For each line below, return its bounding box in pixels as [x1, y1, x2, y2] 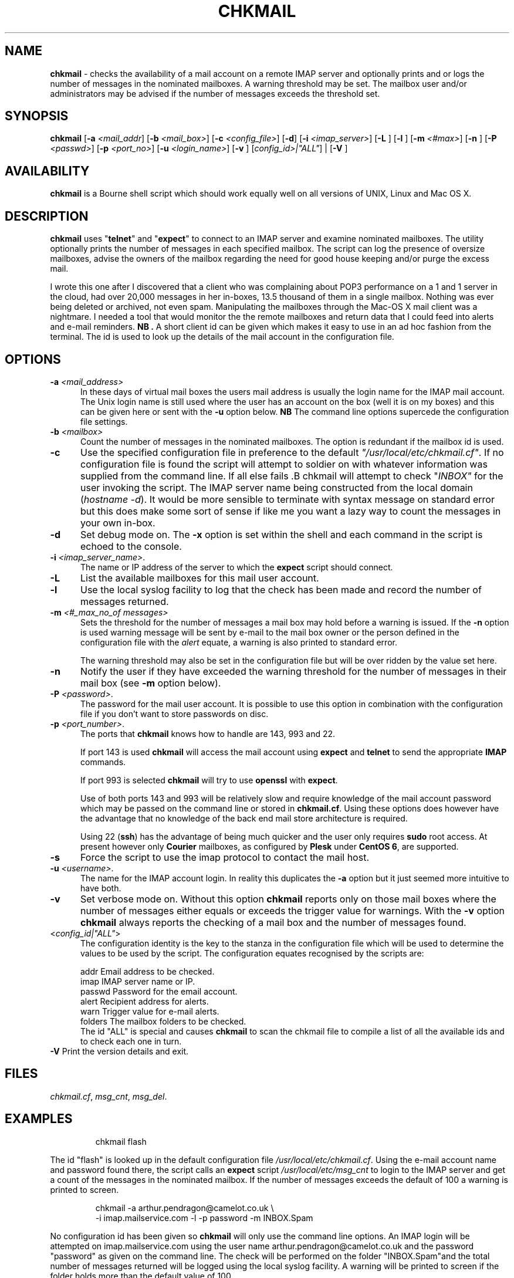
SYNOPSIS [5, 109, 69, 124]
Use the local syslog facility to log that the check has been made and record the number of [80, 583, 482, 596]
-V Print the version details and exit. [50, 1046, 189, 1056]
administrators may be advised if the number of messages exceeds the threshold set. [50, 88, 380, 99]
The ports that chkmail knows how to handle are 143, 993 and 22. [80, 728, 336, 739]
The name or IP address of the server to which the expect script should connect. [80, 562, 393, 572]
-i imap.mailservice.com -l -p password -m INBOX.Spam [95, 1212, 313, 1223]
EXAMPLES [5, 1111, 73, 1127]
